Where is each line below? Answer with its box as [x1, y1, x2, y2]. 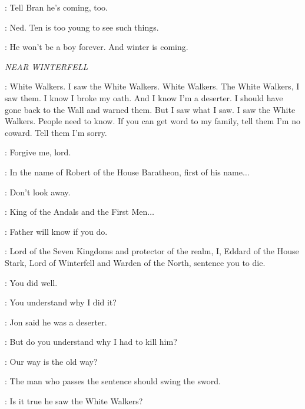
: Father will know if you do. [5, 225, 108, 237]
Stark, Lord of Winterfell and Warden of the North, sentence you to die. [5, 256, 266, 268]
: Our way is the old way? [5, 355, 98, 367]
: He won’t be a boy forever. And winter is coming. [5, 41, 188, 53]
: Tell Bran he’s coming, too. [5, 1, 108, 13]
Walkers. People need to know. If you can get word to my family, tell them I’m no [5, 115, 300, 127]
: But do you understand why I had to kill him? [5, 335, 177, 348]
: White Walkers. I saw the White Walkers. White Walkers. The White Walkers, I [5, 80, 300, 92]
